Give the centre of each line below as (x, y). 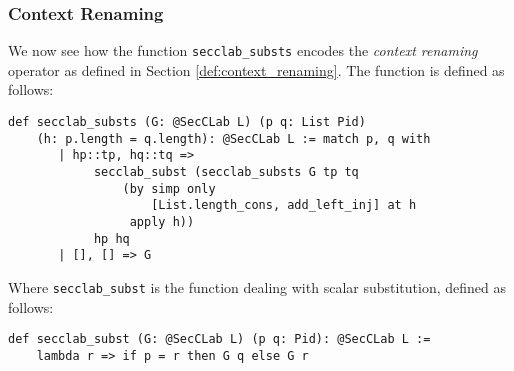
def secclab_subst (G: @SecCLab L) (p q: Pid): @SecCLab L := (219, 339)
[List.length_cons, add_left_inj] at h (284, 205)
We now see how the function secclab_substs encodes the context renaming (243, 50)
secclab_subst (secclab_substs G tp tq (226, 172)
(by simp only (169, 188)
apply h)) (162, 222)
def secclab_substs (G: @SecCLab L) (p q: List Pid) (187, 122)
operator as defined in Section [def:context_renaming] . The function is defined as (256, 69)
